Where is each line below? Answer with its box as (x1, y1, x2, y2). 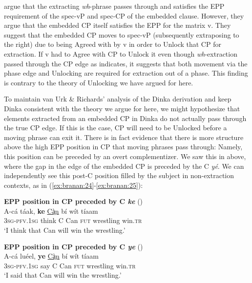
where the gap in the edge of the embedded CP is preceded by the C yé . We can (4, 161, 244, 171)
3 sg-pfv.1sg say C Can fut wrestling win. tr (4, 260, 136, 270)
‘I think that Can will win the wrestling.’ (4, 225, 126, 235)
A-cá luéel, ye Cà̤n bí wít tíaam (4, 251, 99, 261)
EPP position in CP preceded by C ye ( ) (4, 241, 143, 251)
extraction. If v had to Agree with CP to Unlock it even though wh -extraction (4, 48, 237, 59)
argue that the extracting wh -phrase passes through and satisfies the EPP (4, 1, 225, 11)
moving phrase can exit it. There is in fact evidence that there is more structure (4, 132, 244, 142)
